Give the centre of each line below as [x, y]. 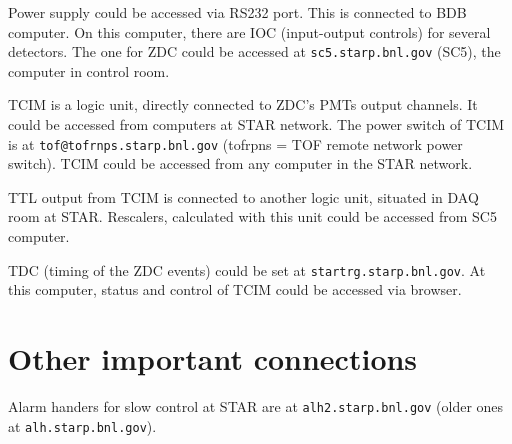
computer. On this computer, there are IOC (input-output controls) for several [249, 31]
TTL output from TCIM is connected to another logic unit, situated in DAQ [243, 196]
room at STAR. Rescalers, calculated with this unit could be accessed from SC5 [252, 216]
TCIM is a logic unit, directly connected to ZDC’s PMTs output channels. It [243, 104]
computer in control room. [89, 70]
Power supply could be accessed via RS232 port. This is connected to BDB [237, 12]
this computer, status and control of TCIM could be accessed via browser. [235, 289]
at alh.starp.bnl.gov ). [82, 425]
